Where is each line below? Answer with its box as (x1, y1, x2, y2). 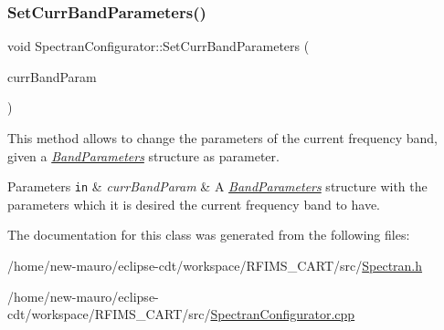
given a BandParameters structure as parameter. (7, 146, 280, 165)
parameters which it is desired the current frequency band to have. (7, 194, 381, 213)
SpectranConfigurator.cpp (210, 304, 355, 324)
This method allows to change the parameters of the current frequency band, (7, 129, 438, 147)
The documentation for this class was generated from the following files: (7, 225, 410, 244)
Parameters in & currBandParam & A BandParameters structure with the (7, 177, 428, 196)
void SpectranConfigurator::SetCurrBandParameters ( (7, 36, 310, 56)
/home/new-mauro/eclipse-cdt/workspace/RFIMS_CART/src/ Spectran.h (7, 256, 423, 275)
